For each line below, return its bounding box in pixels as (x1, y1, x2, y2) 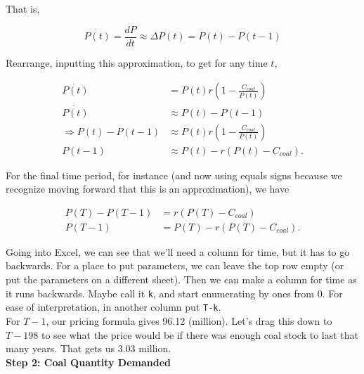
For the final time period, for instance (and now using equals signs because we (6, 167, 342, 182)
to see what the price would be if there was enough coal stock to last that (41, 327, 359, 342)
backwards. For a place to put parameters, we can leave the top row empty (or (6, 258, 344, 273)
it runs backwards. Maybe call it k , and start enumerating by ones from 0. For (6, 285, 343, 300)
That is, (6, 1, 40, 15)
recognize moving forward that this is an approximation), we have (6, 181, 290, 196)
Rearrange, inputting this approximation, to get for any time (6, 55, 268, 70)
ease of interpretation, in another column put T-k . (6, 299, 221, 314)
